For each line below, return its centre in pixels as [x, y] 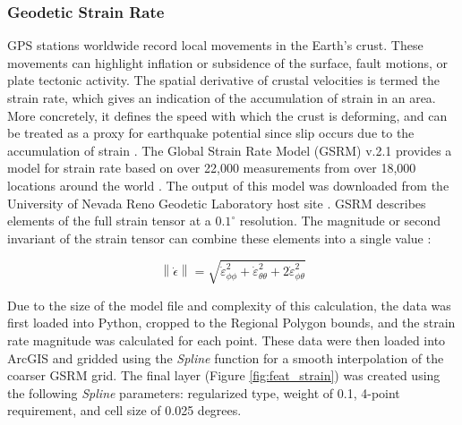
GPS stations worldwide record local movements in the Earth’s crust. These [215, 45]
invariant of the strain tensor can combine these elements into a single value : [219, 238]
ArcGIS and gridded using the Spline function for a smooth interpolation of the [226, 357]
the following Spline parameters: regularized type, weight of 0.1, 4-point [204, 392]
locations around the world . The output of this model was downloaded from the [228, 185]
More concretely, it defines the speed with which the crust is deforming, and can [227, 115]
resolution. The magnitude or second [340, 221]
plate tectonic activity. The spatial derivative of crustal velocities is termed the [223, 80]
